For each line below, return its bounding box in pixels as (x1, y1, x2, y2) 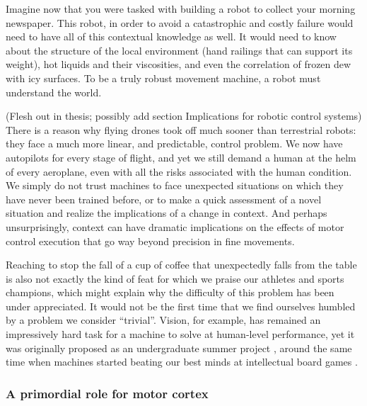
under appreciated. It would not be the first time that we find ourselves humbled (6, 298, 356, 313)
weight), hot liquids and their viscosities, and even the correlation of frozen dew (6, 57, 351, 72)
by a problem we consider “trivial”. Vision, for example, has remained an (6, 312, 321, 327)
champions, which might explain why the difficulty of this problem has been (6, 285, 334, 300)
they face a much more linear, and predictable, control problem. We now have (6, 136, 343, 151)
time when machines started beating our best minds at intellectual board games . (6, 354, 358, 369)
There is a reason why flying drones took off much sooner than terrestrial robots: (6, 122, 356, 137)
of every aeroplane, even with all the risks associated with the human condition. (6, 164, 352, 179)
